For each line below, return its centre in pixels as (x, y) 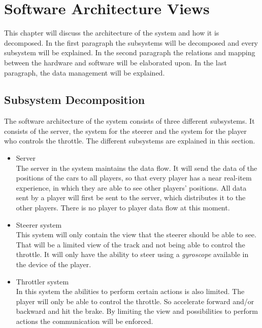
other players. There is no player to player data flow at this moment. (123, 208)
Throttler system (42, 281)
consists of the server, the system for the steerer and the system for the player (125, 131)
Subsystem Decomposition (75, 100)
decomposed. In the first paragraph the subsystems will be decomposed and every (131, 42)
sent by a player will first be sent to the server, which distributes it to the (131, 197)
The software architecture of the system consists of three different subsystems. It (129, 121)
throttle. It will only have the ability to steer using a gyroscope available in (132, 254)
